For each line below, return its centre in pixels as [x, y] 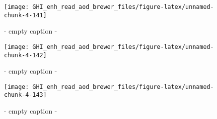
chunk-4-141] [25, 15]
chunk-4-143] [25, 95]
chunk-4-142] [25, 55]
